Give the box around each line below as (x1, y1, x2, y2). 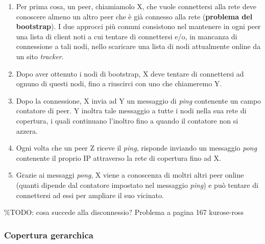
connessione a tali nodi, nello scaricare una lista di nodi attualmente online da (16, 41, 261, 52)
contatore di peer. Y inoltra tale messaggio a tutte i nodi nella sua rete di (16, 105, 247, 116)
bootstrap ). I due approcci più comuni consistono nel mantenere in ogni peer (16, 21, 261, 32)
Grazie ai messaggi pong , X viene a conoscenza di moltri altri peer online (16, 169, 244, 180)
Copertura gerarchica (4, 228, 93, 241)
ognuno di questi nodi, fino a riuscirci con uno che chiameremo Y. (16, 78, 222, 89)
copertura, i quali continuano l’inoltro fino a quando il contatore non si (16, 115, 238, 126)
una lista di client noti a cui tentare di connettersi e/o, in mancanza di (16, 31, 237, 41)
